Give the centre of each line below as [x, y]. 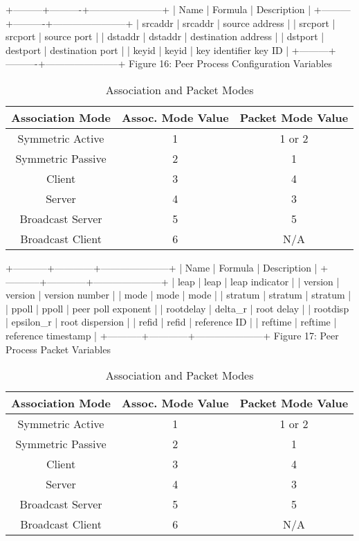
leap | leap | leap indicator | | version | [258, 281]
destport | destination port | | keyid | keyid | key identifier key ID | [147, 50]
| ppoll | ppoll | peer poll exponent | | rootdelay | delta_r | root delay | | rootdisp [177, 308]
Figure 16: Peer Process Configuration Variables [230, 63]
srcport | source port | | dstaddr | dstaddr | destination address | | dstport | [165, 36]
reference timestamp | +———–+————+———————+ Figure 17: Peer [172, 335]
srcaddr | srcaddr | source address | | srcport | [239, 23]
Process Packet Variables [58, 349]
